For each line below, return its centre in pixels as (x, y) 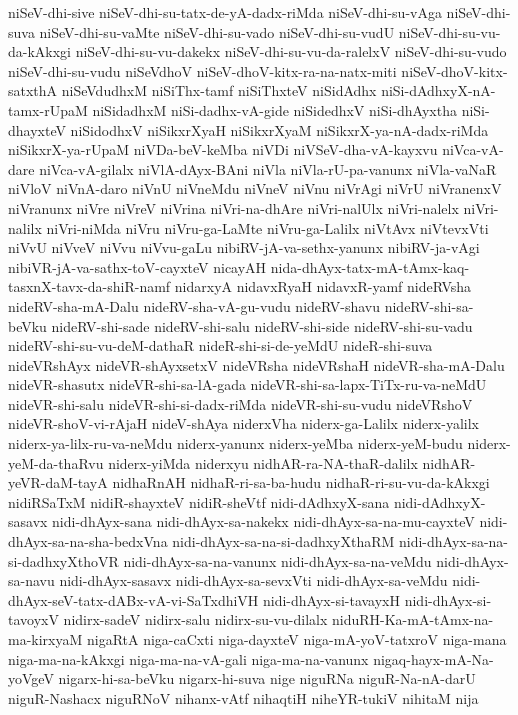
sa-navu (31, 580)
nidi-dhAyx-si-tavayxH (332, 599)
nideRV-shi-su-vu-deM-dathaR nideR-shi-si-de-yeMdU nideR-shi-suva (220, 345)
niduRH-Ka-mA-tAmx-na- (412, 619)
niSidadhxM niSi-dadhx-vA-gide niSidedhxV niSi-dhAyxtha (274, 109)
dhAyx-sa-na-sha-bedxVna (88, 541)
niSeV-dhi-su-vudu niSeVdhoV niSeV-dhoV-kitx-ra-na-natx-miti (202, 70)
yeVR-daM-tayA (58, 482)
